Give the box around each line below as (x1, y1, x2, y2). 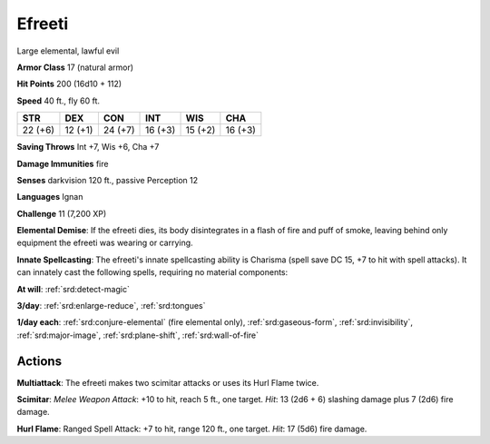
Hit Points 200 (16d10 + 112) (16, 78, 122, 90)
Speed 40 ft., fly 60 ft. (16, 95, 100, 106)
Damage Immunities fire (16, 158, 109, 169)
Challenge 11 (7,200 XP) (16, 208, 107, 219)
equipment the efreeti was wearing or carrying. (16, 237, 194, 249)
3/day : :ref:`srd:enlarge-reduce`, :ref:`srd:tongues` (16, 301, 206, 311)
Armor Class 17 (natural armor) (16, 62, 134, 73)
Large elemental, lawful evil (16, 45, 120, 56)
